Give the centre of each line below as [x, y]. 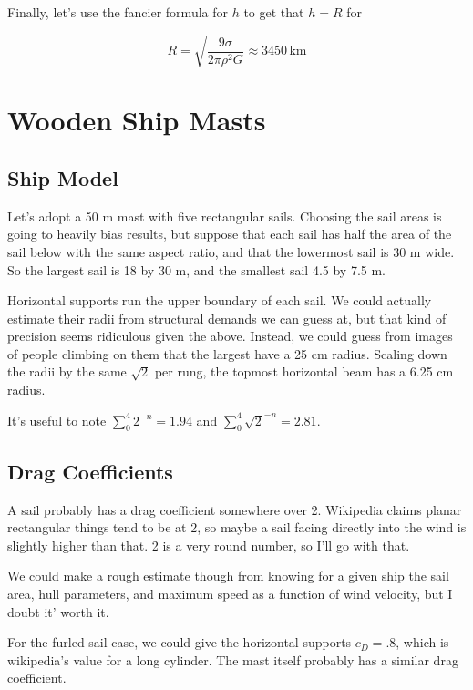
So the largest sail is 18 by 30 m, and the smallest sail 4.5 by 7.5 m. [197, 269]
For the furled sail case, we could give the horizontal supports [180, 642]
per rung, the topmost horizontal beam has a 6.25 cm [304, 371]
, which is [422, 642]
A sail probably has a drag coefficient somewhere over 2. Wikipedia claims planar [235, 509]
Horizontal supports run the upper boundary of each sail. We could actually [220, 300]
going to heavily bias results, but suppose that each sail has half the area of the [230, 234]
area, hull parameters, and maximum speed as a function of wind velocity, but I [230, 594]
